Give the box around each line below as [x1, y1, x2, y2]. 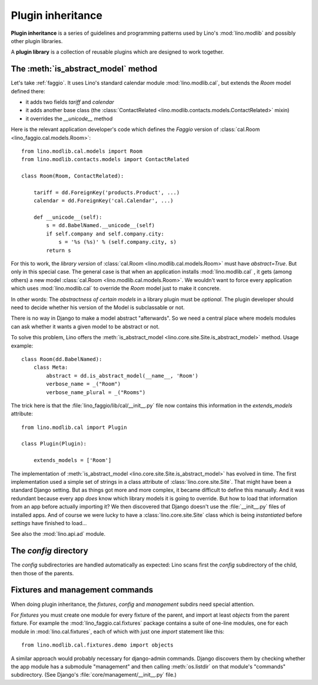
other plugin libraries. [11, 37, 63, 44]
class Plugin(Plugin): [21, 440, 87, 447]
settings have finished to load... [11, 519, 87, 526]
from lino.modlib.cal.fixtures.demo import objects [21, 642, 174, 648]
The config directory [11, 546, 88, 556]
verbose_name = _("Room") [46, 381, 121, 388]
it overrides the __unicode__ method [25, 115, 113, 122]
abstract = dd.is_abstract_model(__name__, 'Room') [46, 372, 198, 379]
